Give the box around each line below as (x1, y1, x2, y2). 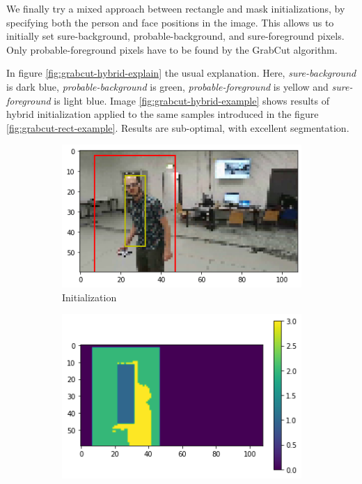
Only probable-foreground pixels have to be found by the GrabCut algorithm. (6, 42, 338, 56)
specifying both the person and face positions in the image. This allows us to (6, 15, 334, 29)
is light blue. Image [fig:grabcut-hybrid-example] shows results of (54, 93, 330, 107)
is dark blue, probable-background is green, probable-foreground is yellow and (6, 79, 329, 93)
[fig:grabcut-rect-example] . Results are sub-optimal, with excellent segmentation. (6, 120, 349, 135)
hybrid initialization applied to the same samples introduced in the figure (6, 107, 319, 121)
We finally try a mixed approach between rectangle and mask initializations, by (6, 1, 345, 15)
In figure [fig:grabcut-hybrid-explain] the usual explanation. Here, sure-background (6, 66, 356, 80)
